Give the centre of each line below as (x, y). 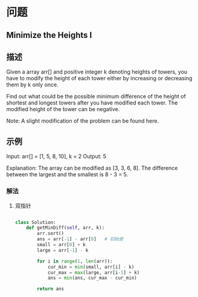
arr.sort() (51, 234)
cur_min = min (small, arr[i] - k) (91, 267)
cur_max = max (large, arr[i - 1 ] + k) (94, 272)
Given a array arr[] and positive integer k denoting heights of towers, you (97, 72)
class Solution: (35, 222)
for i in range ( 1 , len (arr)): (75, 261)
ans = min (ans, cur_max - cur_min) (92, 278)
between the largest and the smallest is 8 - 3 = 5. (67, 174)
